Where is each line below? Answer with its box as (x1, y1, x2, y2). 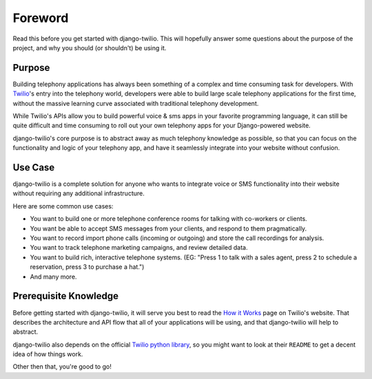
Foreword (12, 10, 69, 25)
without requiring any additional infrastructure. (12, 189, 145, 197)
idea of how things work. (12, 350, 83, 358)
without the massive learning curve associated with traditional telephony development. (12, 99, 259, 107)
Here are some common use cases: (12, 202, 114, 210)
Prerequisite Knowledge (12, 290, 118, 302)
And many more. (30, 272, 77, 281)
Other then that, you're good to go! (12, 362, 112, 371)
